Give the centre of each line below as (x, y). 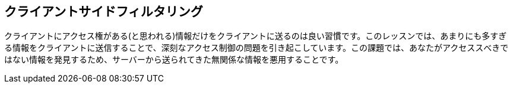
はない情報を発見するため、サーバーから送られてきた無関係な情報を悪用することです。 (174, 60)
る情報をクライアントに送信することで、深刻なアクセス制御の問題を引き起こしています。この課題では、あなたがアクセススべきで (256, 48)
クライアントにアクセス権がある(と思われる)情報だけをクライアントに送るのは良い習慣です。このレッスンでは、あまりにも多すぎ (256, 36)
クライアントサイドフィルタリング (104, 12)
